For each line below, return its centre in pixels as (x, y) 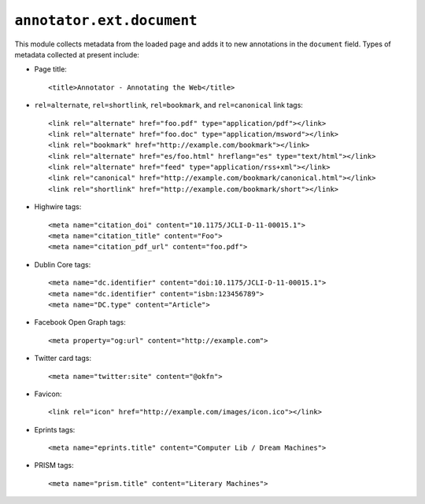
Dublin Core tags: (63, 264)
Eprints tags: (55, 429)
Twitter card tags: (63, 359)
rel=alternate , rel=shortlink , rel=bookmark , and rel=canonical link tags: (168, 105)
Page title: (50, 69)
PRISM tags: (54, 465)
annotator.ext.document (106, 20)
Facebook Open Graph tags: (80, 322)
